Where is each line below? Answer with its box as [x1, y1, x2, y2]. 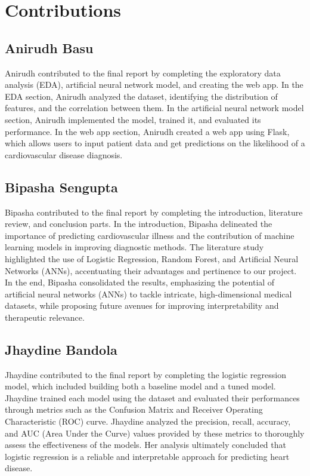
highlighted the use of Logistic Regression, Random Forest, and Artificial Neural [5, 252, 299, 265]
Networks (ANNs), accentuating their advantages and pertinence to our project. [5, 264, 297, 277]
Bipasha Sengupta [5, 177, 118, 196]
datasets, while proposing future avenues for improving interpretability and [5, 299, 279, 312]
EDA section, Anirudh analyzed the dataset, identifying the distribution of [5, 90, 278, 102]
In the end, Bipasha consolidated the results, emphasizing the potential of [5, 276, 275, 288]
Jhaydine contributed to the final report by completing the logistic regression [5, 368, 286, 380]
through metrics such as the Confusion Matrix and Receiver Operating [5, 403, 263, 416]
